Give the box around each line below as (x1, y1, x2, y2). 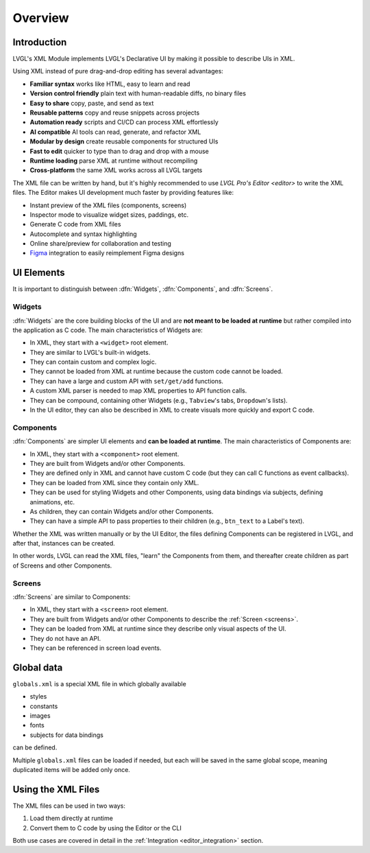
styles (29, 692, 47, 701)
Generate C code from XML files (29, 220, 121, 229)
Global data (12, 662, 63, 673)
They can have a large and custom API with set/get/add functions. (29, 377, 224, 385)
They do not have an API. (29, 634, 101, 642)
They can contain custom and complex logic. (29, 358, 157, 366)
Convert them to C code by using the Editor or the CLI (29, 823, 182, 832)
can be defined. (12, 743, 58, 751)
